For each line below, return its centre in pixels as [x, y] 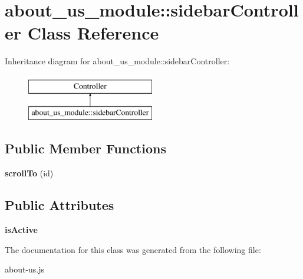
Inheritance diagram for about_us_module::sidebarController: [117, 61]
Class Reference [93, 33]
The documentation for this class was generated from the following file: [133, 249]
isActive [21, 230]
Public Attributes [60, 205]
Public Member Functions [85, 148]
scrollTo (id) [29, 173]
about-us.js [25, 269]
